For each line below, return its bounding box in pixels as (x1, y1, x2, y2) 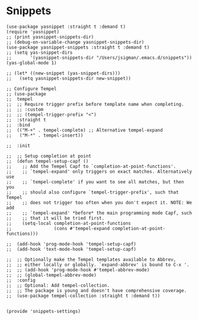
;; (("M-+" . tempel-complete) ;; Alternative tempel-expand (6, 127, 163, 133)
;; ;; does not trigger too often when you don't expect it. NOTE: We (6, 199, 193, 205)
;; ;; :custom (6, 106, 44, 112)
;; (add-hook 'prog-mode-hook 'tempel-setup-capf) (6, 241, 136, 247)
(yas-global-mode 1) (6, 60, 58, 66)
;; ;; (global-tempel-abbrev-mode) (6, 272, 97, 278)
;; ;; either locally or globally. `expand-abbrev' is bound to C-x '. (6, 261, 190, 267)
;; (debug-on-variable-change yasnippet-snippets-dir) (6, 39, 145, 45)
